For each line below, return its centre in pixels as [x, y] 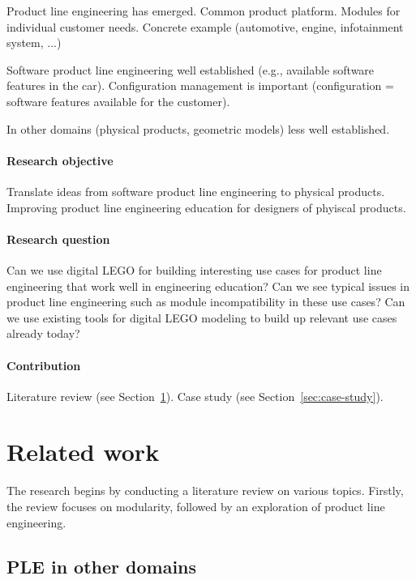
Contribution [44, 365]
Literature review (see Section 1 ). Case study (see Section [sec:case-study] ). [195, 396]
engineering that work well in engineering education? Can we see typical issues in [208, 286]
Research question [58, 239]
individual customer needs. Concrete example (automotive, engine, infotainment [205, 26]
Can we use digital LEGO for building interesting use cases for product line [194, 269]
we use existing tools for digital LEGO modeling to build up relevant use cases [202, 317]
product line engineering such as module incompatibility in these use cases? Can [206, 302]
